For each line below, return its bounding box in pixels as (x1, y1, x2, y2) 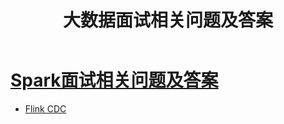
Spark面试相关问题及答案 (10, 69, 219, 92)
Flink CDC (24, 102, 67, 115)
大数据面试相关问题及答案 (62, 9, 273, 32)
